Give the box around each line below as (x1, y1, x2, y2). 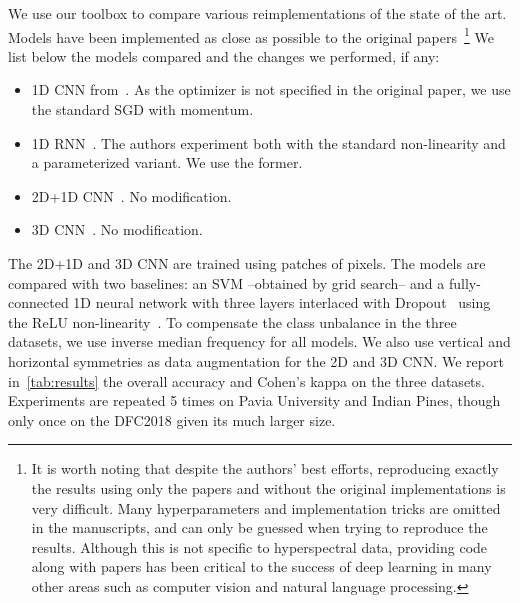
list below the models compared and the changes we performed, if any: (8, 45, 440, 66)
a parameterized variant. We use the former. (31, 152, 303, 173)
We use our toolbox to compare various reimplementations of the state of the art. (8, 3, 507, 23)
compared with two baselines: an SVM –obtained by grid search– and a (8, 272, 445, 293)
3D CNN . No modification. (31, 219, 203, 240)
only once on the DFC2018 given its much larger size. (8, 409, 336, 430)
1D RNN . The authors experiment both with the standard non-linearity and (31, 132, 506, 153)
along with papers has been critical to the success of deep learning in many (31, 556, 492, 577)
